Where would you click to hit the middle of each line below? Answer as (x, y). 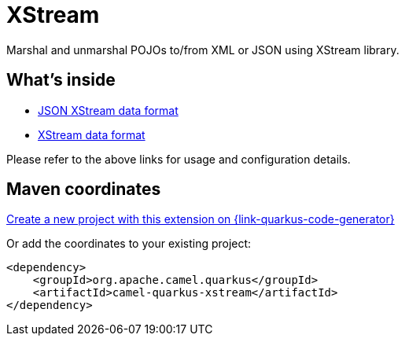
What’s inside (61, 80)
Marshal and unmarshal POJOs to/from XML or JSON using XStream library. (203, 50)
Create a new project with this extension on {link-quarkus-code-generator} (201, 219)
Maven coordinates (84, 189)
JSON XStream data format (108, 110)
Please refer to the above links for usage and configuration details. (179, 159)
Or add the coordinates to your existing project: (129, 244)
